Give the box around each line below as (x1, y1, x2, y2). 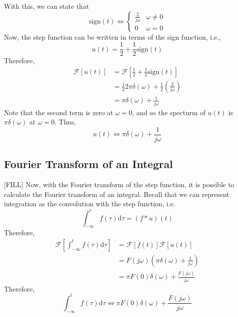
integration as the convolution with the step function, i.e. (4, 198, 175, 209)
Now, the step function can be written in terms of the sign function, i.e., (4, 31, 221, 42)
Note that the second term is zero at (4, 107, 114, 117)
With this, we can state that (4, 1, 89, 11)
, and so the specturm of (132, 107, 206, 117)
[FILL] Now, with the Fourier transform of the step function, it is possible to (4, 179, 235, 190)
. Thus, (54, 117, 76, 127)
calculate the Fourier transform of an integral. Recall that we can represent (4, 189, 230, 199)
